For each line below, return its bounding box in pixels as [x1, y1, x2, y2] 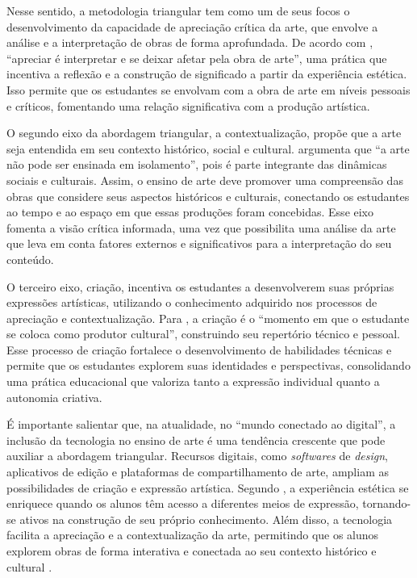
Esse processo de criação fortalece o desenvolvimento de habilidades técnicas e [6, 341, 392, 358]
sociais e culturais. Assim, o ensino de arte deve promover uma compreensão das [6, 171, 403, 188]
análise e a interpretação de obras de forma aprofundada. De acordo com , [6, 34, 373, 51]
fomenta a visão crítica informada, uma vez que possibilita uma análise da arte [6, 219, 396, 236]
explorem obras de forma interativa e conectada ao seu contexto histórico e [6, 542, 377, 559]
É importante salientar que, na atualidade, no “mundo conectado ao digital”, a [6, 416, 396, 433]
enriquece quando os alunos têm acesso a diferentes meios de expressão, [6, 495, 359, 512]
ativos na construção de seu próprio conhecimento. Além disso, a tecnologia [19, 510, 393, 527]
